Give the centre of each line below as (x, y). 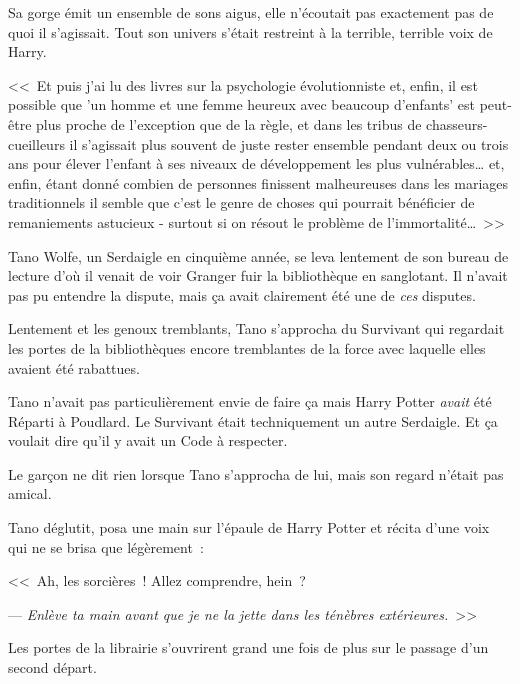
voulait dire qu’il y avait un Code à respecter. (148, 440)
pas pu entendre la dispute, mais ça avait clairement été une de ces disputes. (242, 294)
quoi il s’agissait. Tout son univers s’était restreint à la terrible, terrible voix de (250, 31)
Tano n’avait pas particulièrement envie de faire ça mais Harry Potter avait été (250, 401)
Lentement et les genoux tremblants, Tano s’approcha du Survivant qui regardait (256, 328)
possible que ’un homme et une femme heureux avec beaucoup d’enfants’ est (241, 104)
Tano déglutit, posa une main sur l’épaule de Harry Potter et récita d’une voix (249, 527)
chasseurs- (457, 123)
